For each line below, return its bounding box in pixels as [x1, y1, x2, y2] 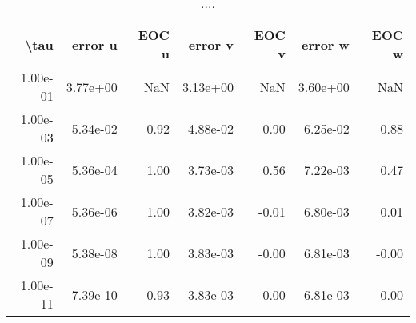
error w [302, 34, 350, 54]
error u [71, 34, 118, 54]
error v [188, 34, 234, 54]
